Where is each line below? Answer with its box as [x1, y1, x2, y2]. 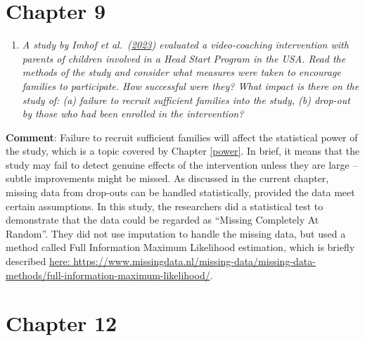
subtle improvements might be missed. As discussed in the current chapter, [6, 171, 329, 186]
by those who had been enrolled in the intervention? [22, 106, 244, 121]
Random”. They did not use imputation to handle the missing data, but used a [6, 226, 346, 240]
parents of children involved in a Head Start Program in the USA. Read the [22, 51, 346, 65]
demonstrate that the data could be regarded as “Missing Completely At [6, 212, 319, 227]
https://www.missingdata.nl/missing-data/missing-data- [73, 254, 316, 269]
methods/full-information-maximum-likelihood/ [6, 267, 210, 282]
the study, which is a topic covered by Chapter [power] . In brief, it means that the [6, 143, 360, 158]
